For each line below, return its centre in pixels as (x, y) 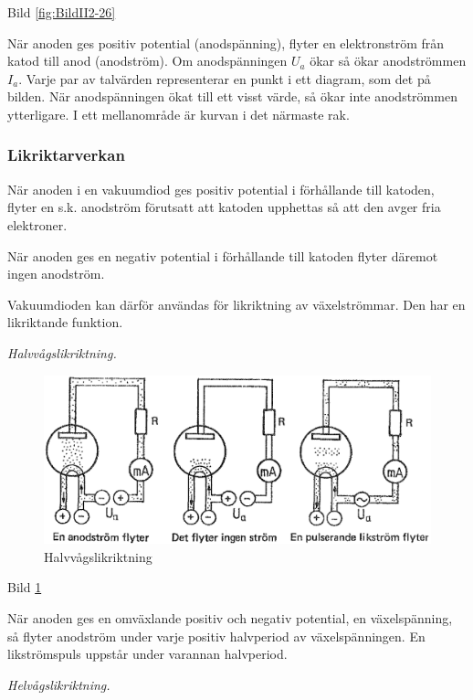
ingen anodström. (56, 274)
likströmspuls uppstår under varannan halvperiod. (147, 654)
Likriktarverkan (66, 155)
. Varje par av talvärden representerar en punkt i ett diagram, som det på (225, 78)
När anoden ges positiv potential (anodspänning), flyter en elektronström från (226, 42)
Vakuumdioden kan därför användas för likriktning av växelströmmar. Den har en (236, 304)
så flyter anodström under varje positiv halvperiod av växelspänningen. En (216, 636)
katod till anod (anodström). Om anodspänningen (147, 61)
